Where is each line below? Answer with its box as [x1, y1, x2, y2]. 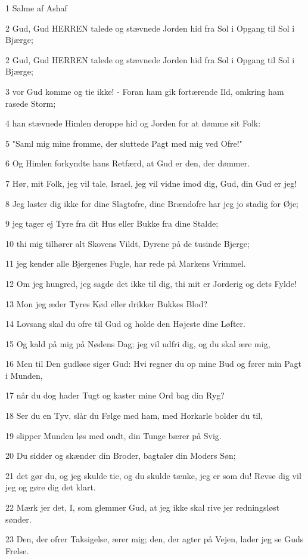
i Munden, [5, 369, 43, 381]
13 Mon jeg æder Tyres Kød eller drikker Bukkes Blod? [5, 297, 208, 310]
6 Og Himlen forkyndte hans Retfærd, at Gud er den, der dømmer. [5, 157, 250, 169]
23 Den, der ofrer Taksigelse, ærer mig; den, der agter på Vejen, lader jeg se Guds [5, 533, 304, 545]
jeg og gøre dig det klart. [5, 481, 96, 493]
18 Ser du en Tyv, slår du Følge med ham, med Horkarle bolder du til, [5, 409, 263, 422]
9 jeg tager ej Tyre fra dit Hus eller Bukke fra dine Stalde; [5, 217, 219, 230]
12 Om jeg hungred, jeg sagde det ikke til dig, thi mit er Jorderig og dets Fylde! [5, 277, 297, 289]
